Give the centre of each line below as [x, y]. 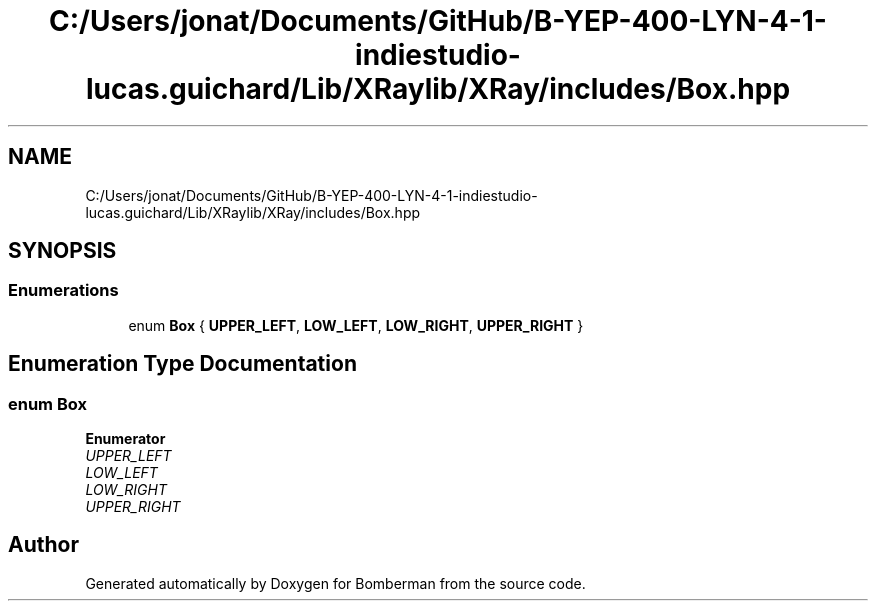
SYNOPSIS [62, 251]
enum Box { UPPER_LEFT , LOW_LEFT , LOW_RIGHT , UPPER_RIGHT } [356, 325]
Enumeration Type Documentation [182, 364]
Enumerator [125, 439]
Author [43, 545]
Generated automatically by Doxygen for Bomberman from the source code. [335, 583]
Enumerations [63, 290]
